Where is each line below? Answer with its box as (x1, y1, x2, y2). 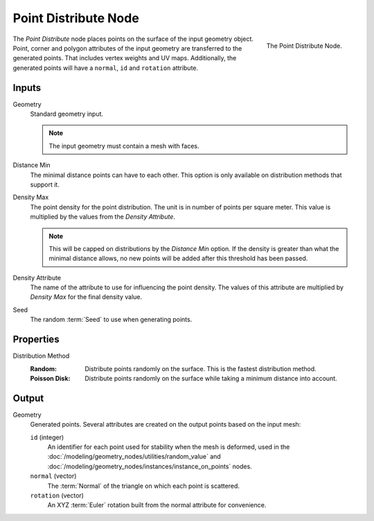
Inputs (12, 82, 42, 94)
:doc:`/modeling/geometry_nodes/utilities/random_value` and (47, 452, 221, 461)
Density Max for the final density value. (30, 293, 143, 301)
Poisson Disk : (30, 374, 71, 382)
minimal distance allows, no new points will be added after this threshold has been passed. (48, 254, 308, 263)
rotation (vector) (30, 491, 84, 499)
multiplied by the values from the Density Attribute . (30, 212, 176, 221)
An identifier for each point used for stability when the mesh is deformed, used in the (47, 443, 290, 451)
